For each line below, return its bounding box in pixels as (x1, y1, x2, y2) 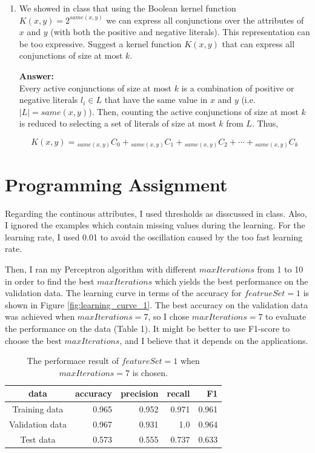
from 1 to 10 (257, 262, 303, 275)
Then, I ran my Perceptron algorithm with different (5, 262, 197, 275)
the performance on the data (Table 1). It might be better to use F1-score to (5, 322, 290, 334)
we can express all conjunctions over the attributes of (106, 13, 304, 26)
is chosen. (132, 366, 168, 379)
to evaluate (265, 310, 307, 323)
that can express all (222, 37, 295, 50)
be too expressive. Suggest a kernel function (19, 37, 182, 50)
